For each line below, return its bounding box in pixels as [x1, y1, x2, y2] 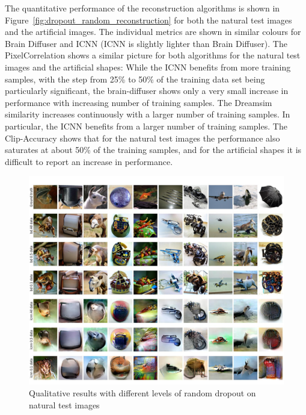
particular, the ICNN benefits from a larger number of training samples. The [5, 119, 287, 132]
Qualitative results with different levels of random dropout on [29, 387, 256, 399]
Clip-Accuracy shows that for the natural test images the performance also [5, 131, 280, 144]
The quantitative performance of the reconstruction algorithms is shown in [5, 2, 280, 14]
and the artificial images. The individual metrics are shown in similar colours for [5, 25, 301, 38]
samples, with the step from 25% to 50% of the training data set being [5, 72, 265, 85]
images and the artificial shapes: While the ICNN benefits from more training [5, 60, 291, 73]
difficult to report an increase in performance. [5, 155, 173, 167]
